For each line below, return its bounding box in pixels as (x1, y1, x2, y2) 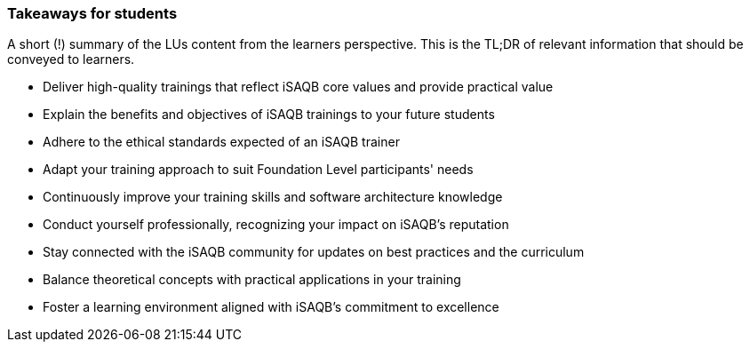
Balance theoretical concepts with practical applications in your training (43, 272, 461, 288)
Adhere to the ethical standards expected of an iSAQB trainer (43, 134, 400, 150)
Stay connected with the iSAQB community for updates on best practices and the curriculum (43, 244, 585, 260)
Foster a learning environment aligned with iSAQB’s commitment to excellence (43, 299, 499, 315)
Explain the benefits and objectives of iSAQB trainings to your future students (43, 107, 495, 123)
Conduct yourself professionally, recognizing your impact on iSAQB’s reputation (43, 217, 509, 233)
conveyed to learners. (7, 52, 135, 67)
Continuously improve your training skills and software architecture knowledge (43, 189, 503, 205)
